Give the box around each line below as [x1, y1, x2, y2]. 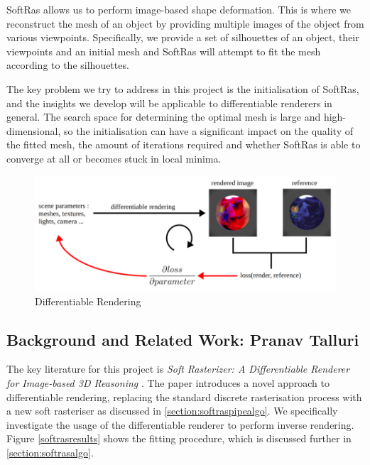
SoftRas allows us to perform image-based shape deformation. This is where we [6, 2, 352, 16]
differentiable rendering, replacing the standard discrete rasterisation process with [6, 389, 362, 404]
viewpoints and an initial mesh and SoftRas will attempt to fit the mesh [6, 43, 321, 58]
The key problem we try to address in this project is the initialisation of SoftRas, [6, 81, 359, 96]
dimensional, [6, 123, 61, 138]
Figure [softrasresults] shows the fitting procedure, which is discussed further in [6, 431, 352, 446]
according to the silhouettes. [6, 58, 129, 72]
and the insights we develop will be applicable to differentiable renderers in [6, 95, 332, 110]
